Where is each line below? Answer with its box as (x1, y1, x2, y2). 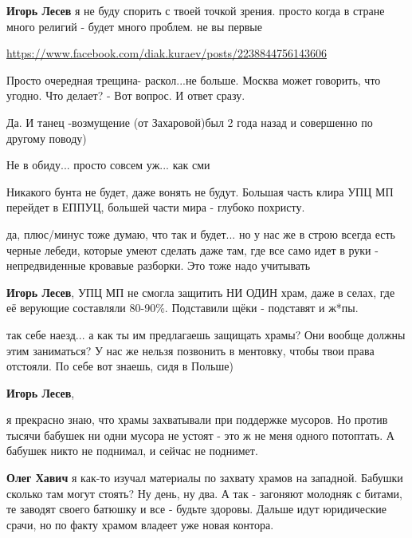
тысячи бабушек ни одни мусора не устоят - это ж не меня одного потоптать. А (6, 426, 394, 443)
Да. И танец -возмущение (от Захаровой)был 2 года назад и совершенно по (6, 113, 373, 130)
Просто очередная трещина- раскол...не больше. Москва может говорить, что (6, 71, 381, 88)
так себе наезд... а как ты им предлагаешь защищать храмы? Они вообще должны (6, 326, 406, 342)
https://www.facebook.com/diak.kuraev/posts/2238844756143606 (6, 45, 328, 61)
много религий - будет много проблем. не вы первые (6, 18, 262, 34)
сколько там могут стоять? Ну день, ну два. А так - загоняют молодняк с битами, (6, 485, 402, 501)
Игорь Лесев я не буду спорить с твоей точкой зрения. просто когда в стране (6, 2, 385, 18)
